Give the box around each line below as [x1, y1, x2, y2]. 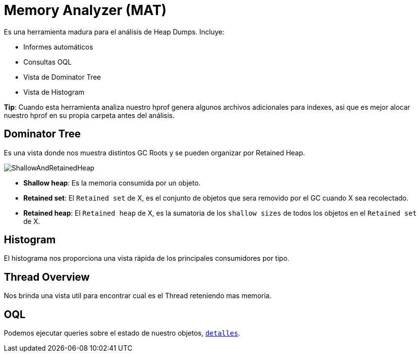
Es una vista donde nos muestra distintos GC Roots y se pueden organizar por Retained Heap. [4, 148, 305, 157]
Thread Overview [4, 271, 90, 283]
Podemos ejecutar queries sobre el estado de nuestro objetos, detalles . [4, 329, 240, 338]
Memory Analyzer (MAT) [4, 2, 167, 18]
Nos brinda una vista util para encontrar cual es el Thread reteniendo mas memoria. [4, 291, 272, 300]
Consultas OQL [23, 57, 72, 66]
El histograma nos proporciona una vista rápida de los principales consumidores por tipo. [4, 254, 290, 263]
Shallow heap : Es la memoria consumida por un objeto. [23, 178, 201, 187]
